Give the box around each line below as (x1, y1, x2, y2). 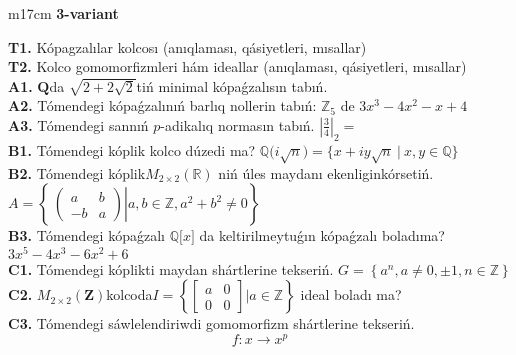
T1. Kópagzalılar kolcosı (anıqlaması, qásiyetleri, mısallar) (8, 36, 367, 57)
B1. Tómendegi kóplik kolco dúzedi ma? (8, 139, 256, 160)
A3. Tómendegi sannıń (8, 114, 149, 135)
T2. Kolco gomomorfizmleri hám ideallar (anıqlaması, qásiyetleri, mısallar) (8, 56, 467, 77)
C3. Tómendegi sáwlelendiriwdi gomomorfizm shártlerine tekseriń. (8, 313, 415, 334)
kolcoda (106, 284, 153, 305)
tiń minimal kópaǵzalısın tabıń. (136, 75, 328, 96)
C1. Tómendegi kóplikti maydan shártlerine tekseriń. (8, 258, 334, 279)
